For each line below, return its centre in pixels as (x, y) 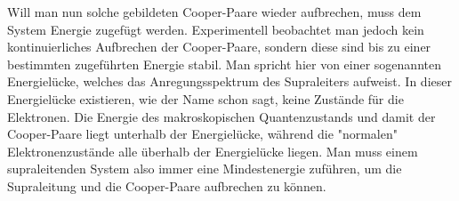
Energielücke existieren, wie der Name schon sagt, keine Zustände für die (205, 98)
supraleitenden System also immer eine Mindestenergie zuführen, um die (205, 169)
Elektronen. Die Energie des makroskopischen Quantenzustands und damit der (221, 116)
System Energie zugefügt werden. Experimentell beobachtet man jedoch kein (216, 29)
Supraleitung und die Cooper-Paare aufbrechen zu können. (167, 185)
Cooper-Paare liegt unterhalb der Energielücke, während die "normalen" (202, 134)
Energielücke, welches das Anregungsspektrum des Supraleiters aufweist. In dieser (229, 81)
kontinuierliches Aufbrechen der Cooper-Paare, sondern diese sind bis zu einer (219, 47)
